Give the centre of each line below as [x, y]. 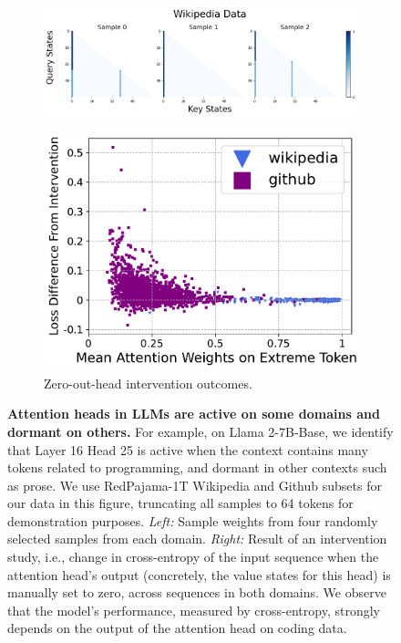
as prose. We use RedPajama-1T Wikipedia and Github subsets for [195, 485]
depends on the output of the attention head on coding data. [177, 628]
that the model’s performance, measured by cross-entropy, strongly [194, 610]
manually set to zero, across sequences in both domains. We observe [197, 592]
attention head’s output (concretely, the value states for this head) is [199, 574]
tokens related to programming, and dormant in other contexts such [197, 467]
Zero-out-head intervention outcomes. [148, 383]
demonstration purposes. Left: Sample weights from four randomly [193, 520]
